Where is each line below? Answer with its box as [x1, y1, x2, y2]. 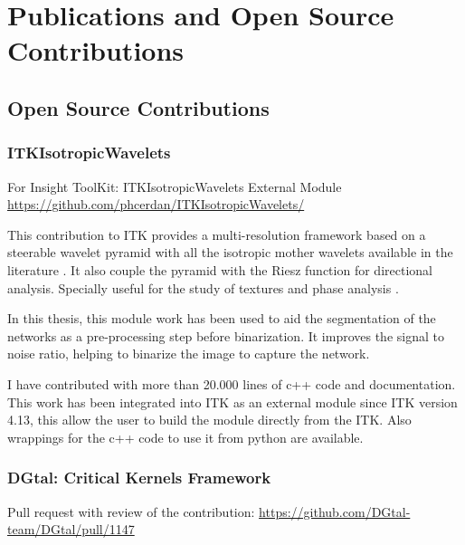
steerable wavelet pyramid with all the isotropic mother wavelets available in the [7, 243, 453, 262]
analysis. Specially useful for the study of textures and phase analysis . [7, 278, 399, 297]
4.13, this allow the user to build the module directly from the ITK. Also [7, 410, 412, 429]
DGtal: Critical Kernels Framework [7, 466, 271, 489]
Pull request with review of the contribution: [7, 502, 255, 521]
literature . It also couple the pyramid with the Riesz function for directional [7, 260, 432, 279]
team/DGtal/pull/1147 [7, 520, 135, 539]
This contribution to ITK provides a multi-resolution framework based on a [7, 225, 426, 244]
